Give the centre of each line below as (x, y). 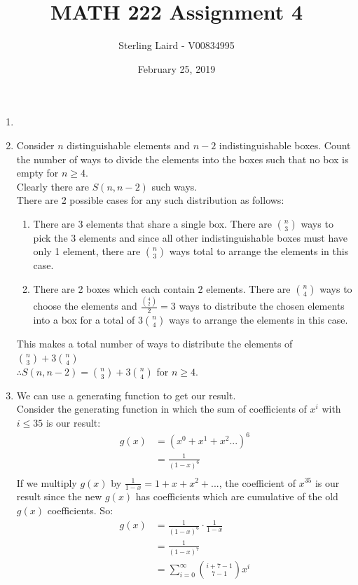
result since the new (59, 496)
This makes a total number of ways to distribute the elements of (154, 344)
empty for (37, 173)
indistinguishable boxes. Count (285, 145)
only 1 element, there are (87, 251)
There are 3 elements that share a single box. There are (152, 223)
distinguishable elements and (128, 145)
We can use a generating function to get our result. (126, 395)
